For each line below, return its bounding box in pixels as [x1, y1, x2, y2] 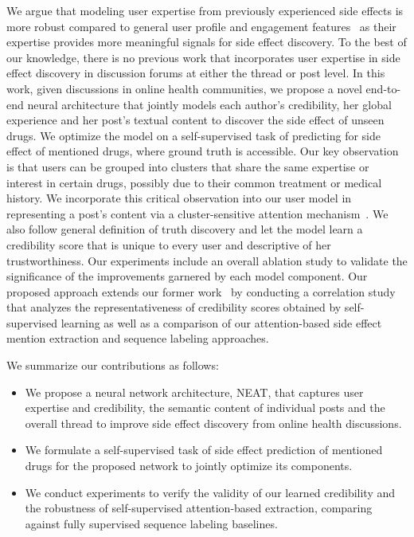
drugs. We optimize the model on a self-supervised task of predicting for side [6, 127, 381, 143]
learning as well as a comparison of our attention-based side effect [61, 314, 382, 331]
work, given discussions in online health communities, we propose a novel [6, 80, 362, 96]
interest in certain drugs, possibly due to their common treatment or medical [6, 174, 382, 190]
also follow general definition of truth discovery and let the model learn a [6, 221, 363, 237]
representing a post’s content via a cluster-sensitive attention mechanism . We [6, 205, 389, 221]
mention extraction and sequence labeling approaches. [6, 330, 269, 347]
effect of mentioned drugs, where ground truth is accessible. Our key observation [6, 143, 399, 159]
